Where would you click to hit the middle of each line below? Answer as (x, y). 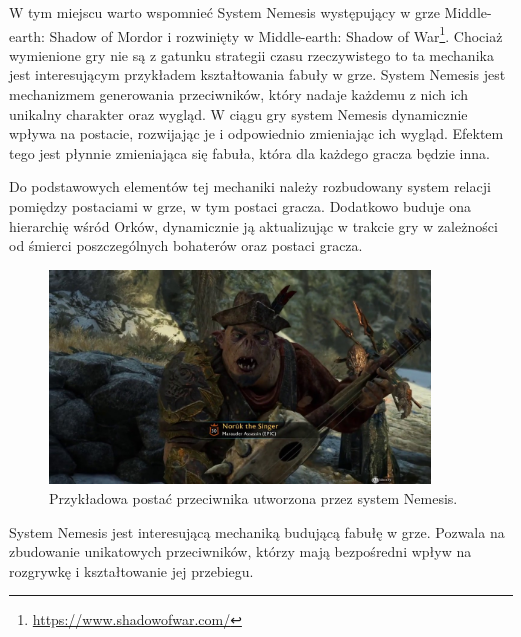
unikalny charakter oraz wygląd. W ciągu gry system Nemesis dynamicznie (238, 113)
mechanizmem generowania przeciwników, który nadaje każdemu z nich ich (238, 94)
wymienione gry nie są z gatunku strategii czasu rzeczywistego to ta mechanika (251, 54)
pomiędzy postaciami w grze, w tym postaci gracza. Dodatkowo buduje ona (240, 206)
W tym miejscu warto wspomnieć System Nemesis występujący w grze (224, 12)
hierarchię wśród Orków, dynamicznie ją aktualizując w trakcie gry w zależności (253, 225)
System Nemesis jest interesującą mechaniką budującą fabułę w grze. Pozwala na (257, 531)
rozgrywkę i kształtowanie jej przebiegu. (131, 570)
